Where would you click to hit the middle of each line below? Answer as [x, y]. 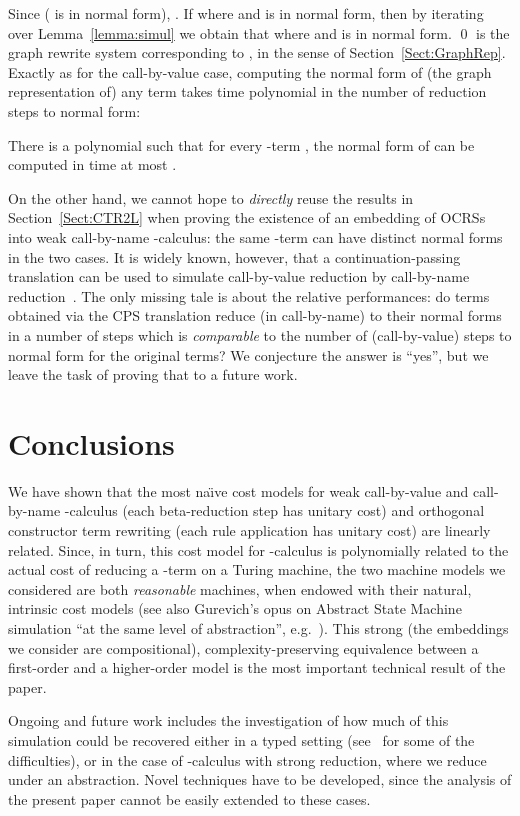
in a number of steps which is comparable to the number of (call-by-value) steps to [260, 334]
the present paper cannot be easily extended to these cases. [189, 798]
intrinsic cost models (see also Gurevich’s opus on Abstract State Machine [235, 608]
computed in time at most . [92, 164]
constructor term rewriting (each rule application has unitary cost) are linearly [249, 530]
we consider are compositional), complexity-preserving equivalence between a [243, 647]
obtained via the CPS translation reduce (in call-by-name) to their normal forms [255, 315]
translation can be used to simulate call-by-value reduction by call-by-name [239, 276]
